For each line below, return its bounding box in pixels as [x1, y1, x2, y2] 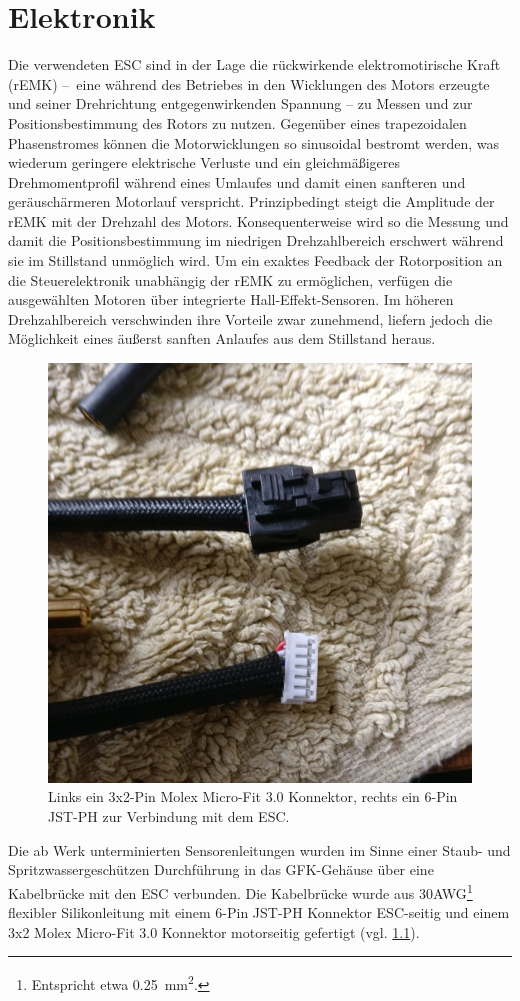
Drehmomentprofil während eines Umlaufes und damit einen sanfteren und [8, 171, 466, 192]
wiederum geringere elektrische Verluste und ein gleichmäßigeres [8, 152, 401, 173]
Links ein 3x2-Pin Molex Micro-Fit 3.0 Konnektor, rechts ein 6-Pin [48, 786, 458, 807]
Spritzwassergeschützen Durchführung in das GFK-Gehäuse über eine [8, 859, 434, 880]
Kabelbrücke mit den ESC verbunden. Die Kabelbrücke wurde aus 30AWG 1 [8, 879, 473, 903]
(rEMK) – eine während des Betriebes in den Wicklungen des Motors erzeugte [8, 73, 490, 94]
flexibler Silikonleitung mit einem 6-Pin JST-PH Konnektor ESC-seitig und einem [8, 902, 510, 923]
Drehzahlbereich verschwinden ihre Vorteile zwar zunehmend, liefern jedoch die [8, 308, 493, 329]
